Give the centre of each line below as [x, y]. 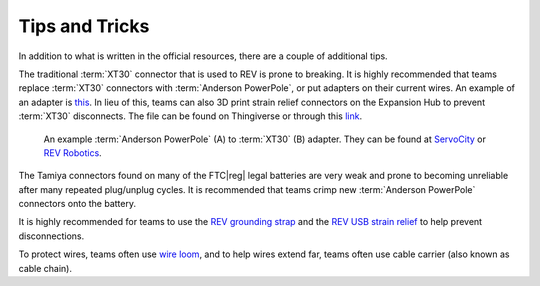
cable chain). [45, 268]
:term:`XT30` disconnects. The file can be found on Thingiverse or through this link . [190, 116]
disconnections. [51, 236]
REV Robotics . [72, 152]
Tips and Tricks [84, 26]
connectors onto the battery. [77, 204]
